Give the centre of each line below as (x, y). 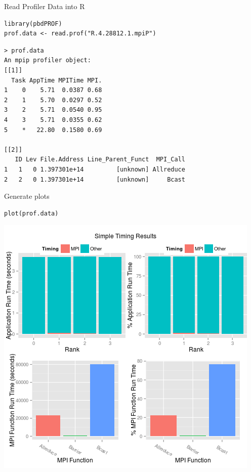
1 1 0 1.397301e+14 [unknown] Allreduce (95, 169)
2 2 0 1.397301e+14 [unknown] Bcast (95, 179)
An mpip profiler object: (48, 60)
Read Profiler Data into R (45, 6)
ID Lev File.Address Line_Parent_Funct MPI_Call (100, 160)
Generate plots (27, 196)
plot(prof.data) (31, 213)
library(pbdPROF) (33, 24)
